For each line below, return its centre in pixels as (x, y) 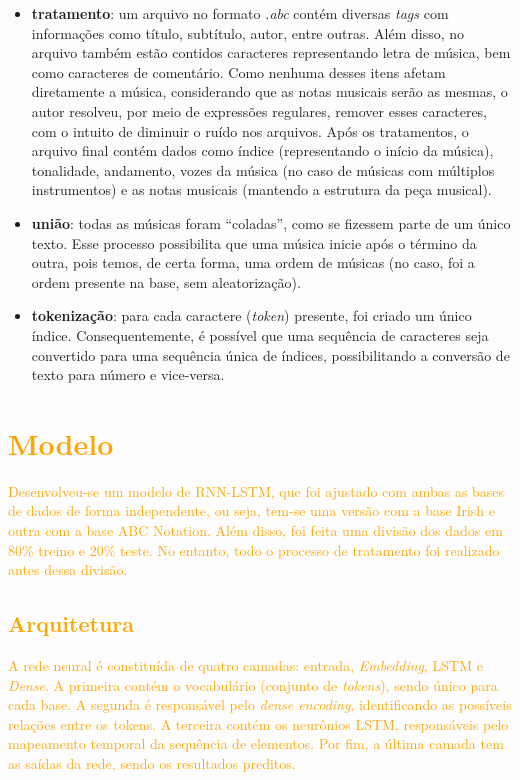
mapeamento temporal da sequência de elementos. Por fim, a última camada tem (256, 743)
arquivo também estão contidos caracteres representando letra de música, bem (271, 52)
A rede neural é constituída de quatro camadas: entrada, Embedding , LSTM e (245, 664)
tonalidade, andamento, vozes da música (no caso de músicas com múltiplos (263, 169)
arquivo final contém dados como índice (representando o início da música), (262, 150)
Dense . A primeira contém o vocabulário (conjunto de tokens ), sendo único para (253, 684)
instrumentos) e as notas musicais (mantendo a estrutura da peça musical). (261, 189)
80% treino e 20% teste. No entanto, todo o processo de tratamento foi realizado (254, 549)
